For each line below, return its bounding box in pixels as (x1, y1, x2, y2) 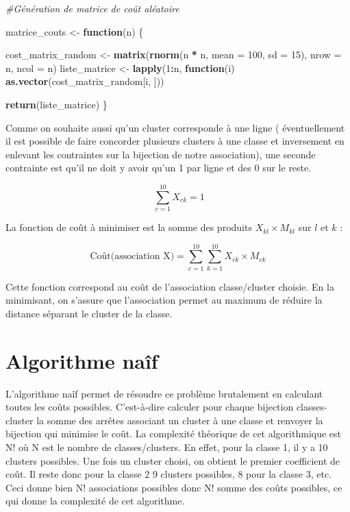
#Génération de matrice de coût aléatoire (5, 1, 179, 15)
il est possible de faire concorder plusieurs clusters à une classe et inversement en (5, 134, 345, 148)
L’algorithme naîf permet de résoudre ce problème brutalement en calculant (5, 386, 323, 400)
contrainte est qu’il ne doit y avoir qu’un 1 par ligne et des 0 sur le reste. (5, 160, 312, 175)
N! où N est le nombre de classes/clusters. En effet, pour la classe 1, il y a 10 (5, 440, 328, 454)
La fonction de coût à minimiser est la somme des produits (5, 220, 252, 234)
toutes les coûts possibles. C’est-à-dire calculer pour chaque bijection (5, 400, 294, 414)
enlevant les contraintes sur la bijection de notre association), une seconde (5, 147, 316, 161)
